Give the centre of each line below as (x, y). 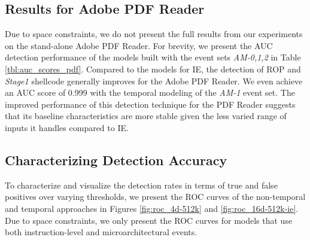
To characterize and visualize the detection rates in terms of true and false (141, 185)
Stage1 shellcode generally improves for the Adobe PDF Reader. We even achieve (154, 80)
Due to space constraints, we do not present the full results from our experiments (154, 34)
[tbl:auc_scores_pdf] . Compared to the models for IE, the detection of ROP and (153, 69)
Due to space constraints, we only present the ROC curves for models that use (149, 220)
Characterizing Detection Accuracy (116, 160)
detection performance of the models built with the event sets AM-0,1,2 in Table (153, 57)
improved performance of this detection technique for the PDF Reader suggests (150, 104)
